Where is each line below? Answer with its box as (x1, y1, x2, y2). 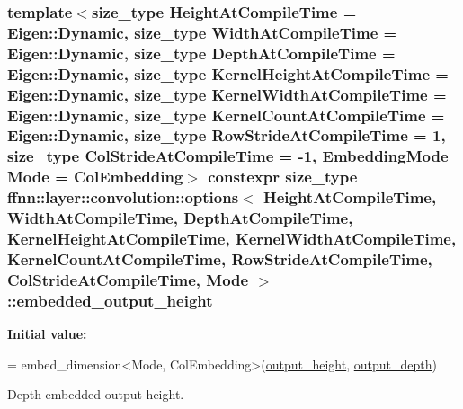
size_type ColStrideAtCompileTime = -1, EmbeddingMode (7, 145, 449, 167)
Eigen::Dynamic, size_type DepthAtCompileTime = (7, 41, 396, 64)
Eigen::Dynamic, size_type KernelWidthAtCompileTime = (7, 83, 447, 105)
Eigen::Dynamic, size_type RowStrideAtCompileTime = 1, (7, 124, 446, 147)
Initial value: (7, 325, 87, 343)
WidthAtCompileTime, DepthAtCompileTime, (7, 207, 353, 229)
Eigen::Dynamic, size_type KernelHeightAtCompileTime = (7, 62, 449, 84)
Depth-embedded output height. (7, 385, 184, 404)
